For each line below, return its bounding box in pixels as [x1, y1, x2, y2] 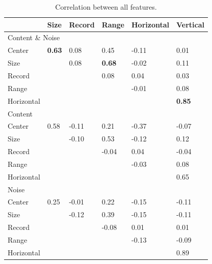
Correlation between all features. [55, 2, 157, 12]
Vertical [176, 19, 205, 30]
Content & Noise [8, 32, 60, 43]
